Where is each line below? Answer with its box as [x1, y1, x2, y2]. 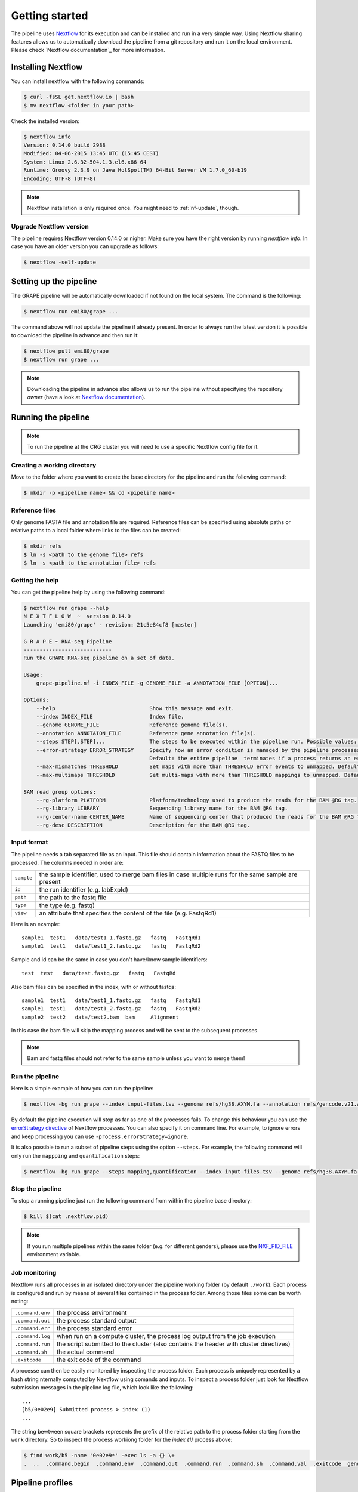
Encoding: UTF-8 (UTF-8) [23, 175, 97, 182]
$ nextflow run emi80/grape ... [23, 308, 119, 315]
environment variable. [27, 1251, 81, 1258]
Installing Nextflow [11, 62, 83, 72]
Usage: [23, 671, 43, 679]
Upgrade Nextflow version [11, 222, 89, 230]
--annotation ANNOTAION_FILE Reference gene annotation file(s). [36, 730, 257, 736]
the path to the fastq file [39, 893, 107, 901]
